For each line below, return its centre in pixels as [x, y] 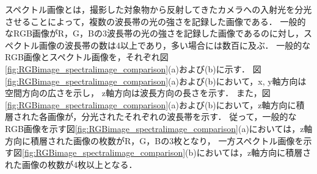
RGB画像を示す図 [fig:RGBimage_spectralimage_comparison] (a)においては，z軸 [159, 128]
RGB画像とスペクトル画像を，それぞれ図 [87, 57]
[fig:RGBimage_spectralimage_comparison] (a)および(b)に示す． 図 [133, 68]
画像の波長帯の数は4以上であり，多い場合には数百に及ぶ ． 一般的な [175, 45]
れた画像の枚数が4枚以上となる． [71, 164]
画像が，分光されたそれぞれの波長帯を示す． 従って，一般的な [172, 117]
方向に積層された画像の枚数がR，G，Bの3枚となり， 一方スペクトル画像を [154, 140]
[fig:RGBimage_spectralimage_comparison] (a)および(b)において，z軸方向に [151, 104]
